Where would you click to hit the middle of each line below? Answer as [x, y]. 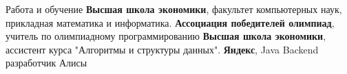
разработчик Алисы [46, 63]
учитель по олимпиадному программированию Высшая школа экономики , [166, 36]
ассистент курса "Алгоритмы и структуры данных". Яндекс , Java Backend [162, 49]
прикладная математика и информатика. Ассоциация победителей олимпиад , [170, 22]
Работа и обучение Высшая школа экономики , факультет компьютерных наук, [174, 9]
